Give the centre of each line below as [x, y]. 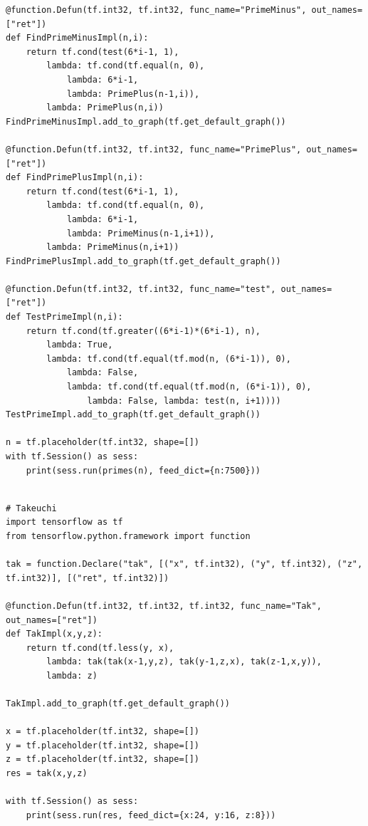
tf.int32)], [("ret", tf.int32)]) [88, 578]
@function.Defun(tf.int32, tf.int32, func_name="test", [141, 289]
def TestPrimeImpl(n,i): [64, 317]
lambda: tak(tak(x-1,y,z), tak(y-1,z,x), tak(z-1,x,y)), [184, 662]
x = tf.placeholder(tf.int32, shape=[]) [103, 732]
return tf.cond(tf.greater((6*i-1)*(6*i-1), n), [143, 331]
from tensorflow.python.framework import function [128, 536]
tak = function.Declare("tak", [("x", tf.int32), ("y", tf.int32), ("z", [184, 564]
